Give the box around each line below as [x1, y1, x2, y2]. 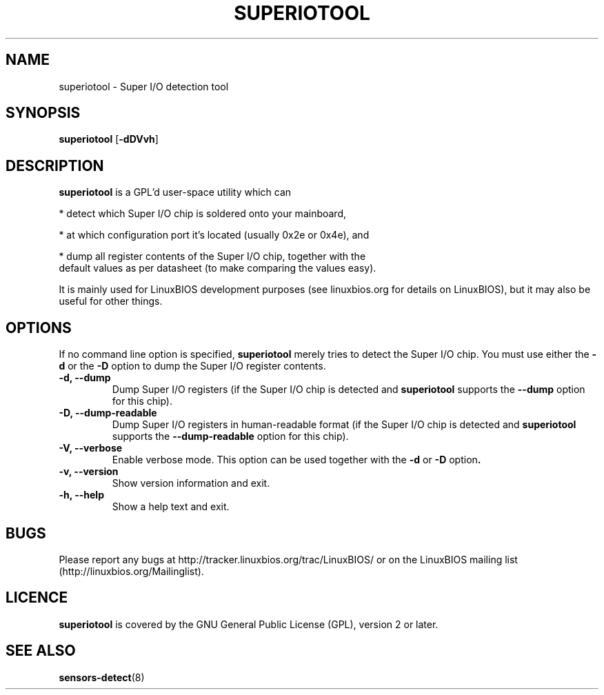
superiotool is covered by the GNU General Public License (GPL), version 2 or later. [59, 618, 439, 630]
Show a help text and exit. [112, 501, 230, 513]
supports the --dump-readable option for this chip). [112, 430, 349, 443]
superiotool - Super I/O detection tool [59, 80, 229, 92]
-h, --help [59, 489, 104, 501]
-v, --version [59, 465, 119, 478]
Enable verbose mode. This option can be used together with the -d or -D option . [112, 454, 481, 466]
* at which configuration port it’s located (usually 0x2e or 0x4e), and [59, 229, 370, 241]
